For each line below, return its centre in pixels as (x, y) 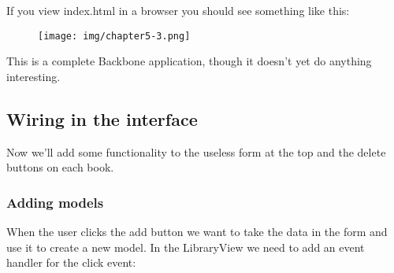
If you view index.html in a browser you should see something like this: (178, 10)
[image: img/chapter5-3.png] (114, 36)
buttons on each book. (60, 167)
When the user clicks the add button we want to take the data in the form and (197, 232)
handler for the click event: (71, 262)
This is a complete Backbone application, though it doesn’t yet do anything (189, 61)
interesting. (33, 76)
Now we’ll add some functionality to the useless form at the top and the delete (196, 151)
